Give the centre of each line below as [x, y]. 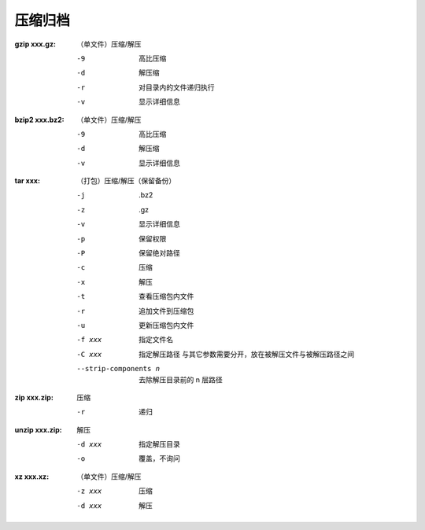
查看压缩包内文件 [166, 296]
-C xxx [89, 354]
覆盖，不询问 [159, 458]
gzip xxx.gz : [35, 44]
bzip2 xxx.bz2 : [39, 120]
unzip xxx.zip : [38, 429]
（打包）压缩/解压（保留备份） [126, 181]
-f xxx [89, 340]
